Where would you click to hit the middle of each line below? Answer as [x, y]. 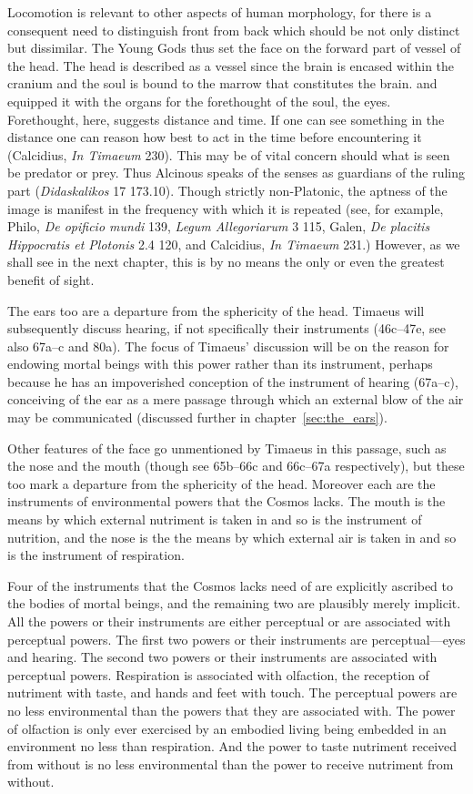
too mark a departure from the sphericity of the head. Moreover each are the [221, 483]
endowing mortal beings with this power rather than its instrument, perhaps [220, 364]
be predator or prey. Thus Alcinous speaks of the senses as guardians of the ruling [236, 173]
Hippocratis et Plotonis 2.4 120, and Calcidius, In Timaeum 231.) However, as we [234, 244]
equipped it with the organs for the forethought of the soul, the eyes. [199, 101]
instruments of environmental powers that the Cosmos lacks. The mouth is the [226, 501]
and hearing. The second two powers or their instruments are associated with [222, 657]
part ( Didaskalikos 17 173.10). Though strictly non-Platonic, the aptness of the [227, 190]
